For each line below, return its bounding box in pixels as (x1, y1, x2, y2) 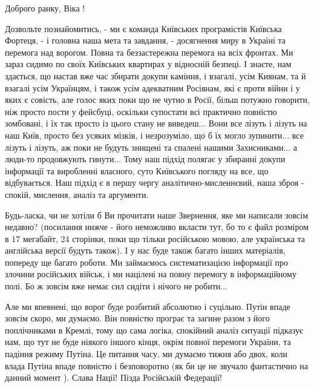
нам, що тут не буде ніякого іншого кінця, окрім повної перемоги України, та (5, 335, 291, 348)
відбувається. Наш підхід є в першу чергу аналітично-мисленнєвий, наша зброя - (5, 176, 304, 189)
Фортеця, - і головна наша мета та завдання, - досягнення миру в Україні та (5, 34, 286, 47)
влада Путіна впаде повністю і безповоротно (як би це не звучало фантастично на (5, 359, 308, 372)
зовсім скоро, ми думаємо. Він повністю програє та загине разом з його (5, 312, 270, 324)
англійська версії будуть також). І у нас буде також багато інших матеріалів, (5, 244, 286, 257)
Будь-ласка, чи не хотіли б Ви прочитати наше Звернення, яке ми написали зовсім (5, 208, 308, 221)
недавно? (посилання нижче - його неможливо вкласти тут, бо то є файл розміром (5, 220, 309, 233)
